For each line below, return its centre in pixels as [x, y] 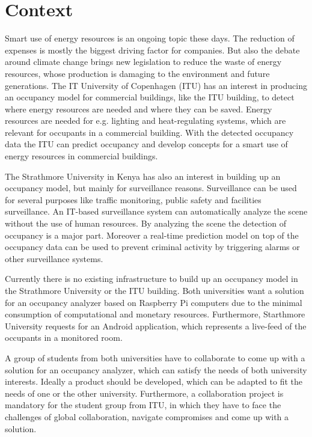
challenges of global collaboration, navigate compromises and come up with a [147, 416]
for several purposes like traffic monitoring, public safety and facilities [133, 199]
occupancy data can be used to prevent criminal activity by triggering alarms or [152, 247]
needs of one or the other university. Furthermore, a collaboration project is [144, 393]
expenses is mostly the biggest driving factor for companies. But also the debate [152, 50]
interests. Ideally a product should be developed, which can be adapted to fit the [154, 381]
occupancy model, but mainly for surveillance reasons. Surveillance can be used [151, 188]
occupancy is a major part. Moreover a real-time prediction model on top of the [152, 235]
